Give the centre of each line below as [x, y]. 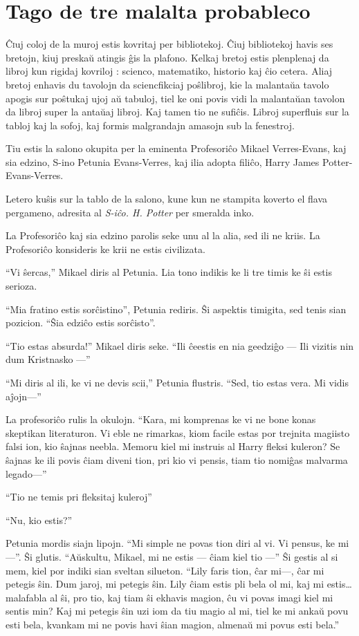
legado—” [26, 473]
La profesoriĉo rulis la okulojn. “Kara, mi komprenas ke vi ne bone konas [161, 419]
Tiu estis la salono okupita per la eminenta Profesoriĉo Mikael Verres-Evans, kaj [176, 148]
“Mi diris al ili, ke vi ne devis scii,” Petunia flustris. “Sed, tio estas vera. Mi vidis [177, 382]
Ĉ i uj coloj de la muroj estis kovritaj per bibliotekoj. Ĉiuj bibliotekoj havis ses [169, 44]
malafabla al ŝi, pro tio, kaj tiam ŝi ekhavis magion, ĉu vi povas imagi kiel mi [169, 597]
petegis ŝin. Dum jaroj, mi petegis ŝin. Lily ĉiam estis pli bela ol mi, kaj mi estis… [179, 584]
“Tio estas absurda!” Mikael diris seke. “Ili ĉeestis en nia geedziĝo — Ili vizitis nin [180, 345]
